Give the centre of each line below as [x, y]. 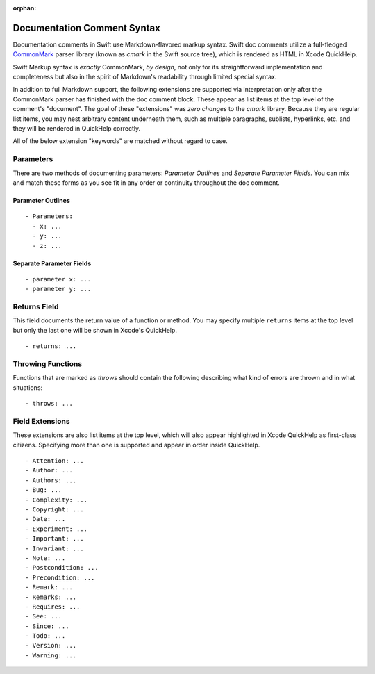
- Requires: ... [53, 607]
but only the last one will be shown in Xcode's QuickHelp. [95, 330]
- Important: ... [55, 539]
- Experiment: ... [57, 529]
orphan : [25, 8]
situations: [28, 387]
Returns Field [36, 307]
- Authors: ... [51, 480]
